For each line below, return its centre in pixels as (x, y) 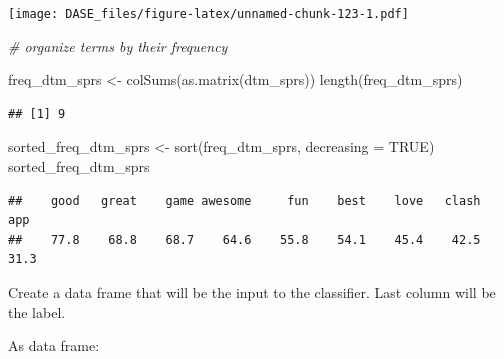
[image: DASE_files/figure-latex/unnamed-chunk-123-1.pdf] (208, 14)
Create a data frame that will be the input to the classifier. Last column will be (252, 292)
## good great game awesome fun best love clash (244, 200)
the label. (37, 311)
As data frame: (54, 345)
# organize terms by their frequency (118, 45)
